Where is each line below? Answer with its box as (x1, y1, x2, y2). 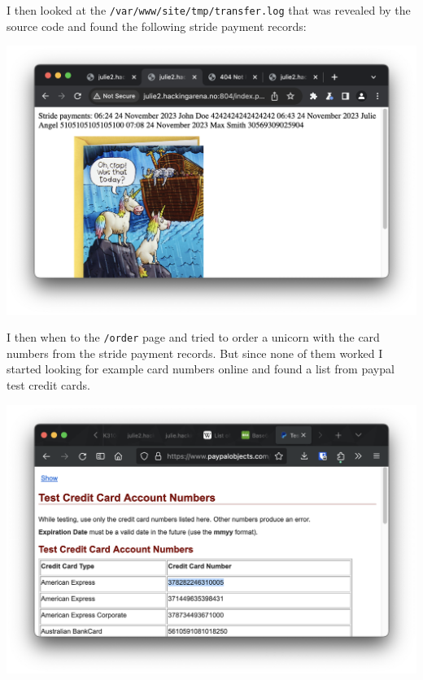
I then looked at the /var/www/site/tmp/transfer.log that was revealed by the (7, 2, 411, 18)
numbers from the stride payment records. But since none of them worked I (7, 344, 383, 361)
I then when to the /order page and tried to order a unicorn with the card (7, 329, 380, 346)
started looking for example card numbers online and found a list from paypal (7, 360, 395, 377)
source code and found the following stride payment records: (7, 17, 307, 34)
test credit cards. (7, 376, 90, 393)
